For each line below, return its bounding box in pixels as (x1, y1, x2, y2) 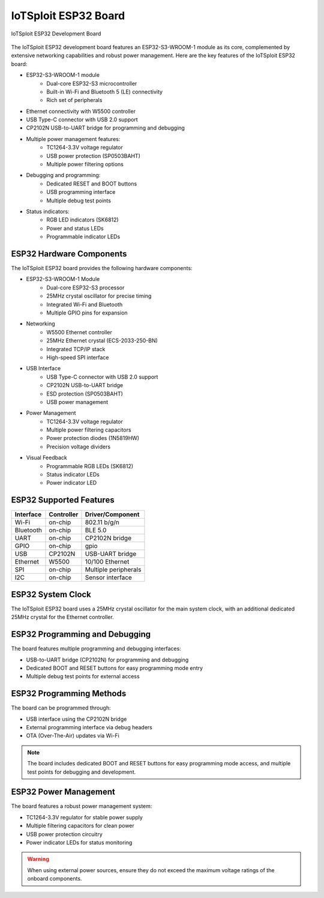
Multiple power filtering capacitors (46, 426, 131, 433)
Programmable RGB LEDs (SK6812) (46, 462, 134, 469)
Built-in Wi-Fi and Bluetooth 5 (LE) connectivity (46, 88, 163, 95)
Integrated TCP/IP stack (46, 345, 106, 352)
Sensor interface (85, 573, 132, 582)
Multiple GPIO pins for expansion (46, 309, 128, 316)
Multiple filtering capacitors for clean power (26, 822, 134, 830)
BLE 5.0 (85, 526, 107, 534)
